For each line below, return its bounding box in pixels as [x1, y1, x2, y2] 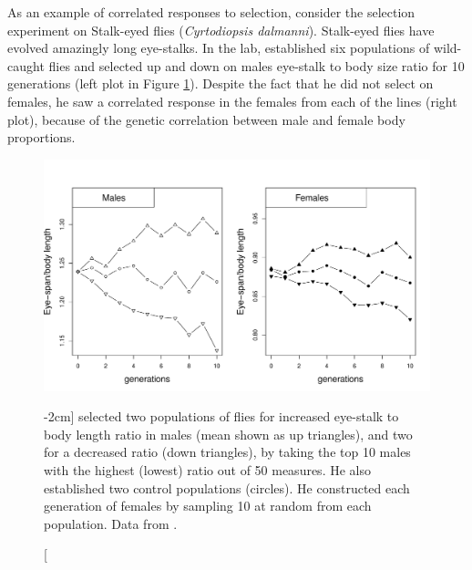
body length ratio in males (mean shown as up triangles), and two [44, 424, 413, 443]
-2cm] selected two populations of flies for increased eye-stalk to [44, 407, 399, 426]
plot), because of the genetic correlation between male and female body [7, 109, 405, 129]
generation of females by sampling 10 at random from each [44, 496, 372, 515]
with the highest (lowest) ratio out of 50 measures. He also [44, 460, 371, 479]
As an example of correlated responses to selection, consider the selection [7, 3, 416, 21]
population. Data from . [44, 513, 178, 533]
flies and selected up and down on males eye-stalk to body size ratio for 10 [48, 56, 465, 75]
